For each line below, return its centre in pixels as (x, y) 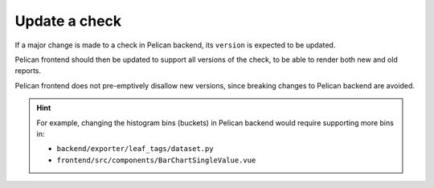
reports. (28, 71)
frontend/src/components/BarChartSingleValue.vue (156, 160)
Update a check (68, 21)
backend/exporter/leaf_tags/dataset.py (135, 149)
